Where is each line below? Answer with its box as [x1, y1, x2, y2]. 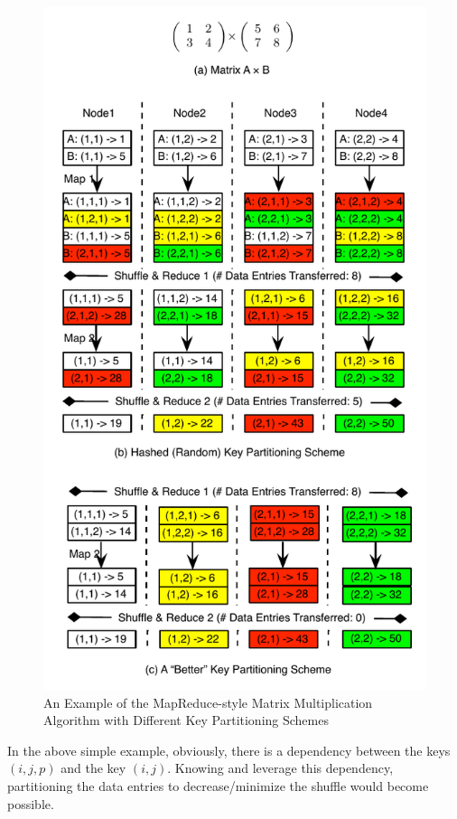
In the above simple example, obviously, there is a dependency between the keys [7, 740, 451, 759]
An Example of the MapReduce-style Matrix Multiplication [43, 692, 373, 711]
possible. [7, 794, 54, 813]
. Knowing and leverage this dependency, [167, 758, 394, 777]
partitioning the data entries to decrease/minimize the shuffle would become [7, 777, 429, 795]
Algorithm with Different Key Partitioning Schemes [43, 711, 329, 730]
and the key [61, 758, 126, 777]
